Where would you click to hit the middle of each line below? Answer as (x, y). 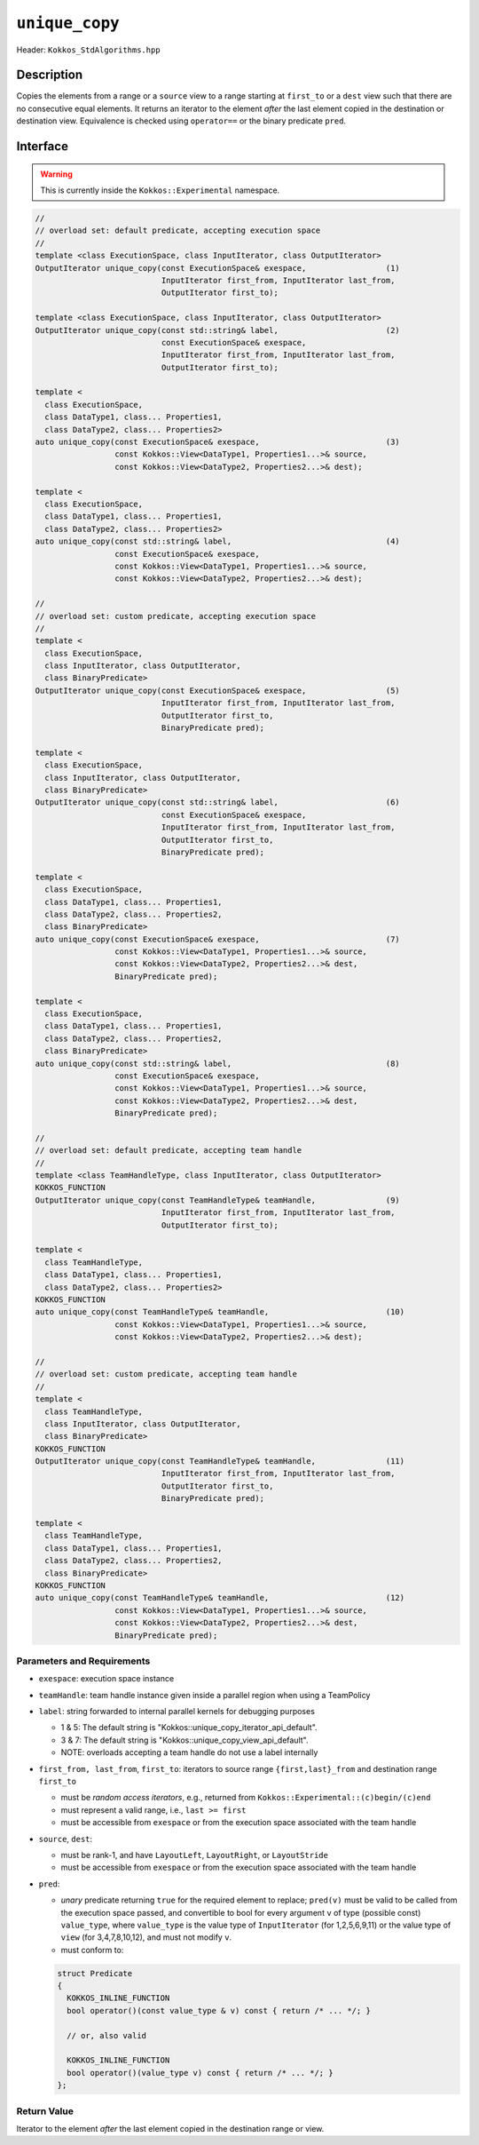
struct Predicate (95, 1973)
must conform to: (92, 1950)
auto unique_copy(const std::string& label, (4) (218, 541)
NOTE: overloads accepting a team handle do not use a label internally (189, 1752)
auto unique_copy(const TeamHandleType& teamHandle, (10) (220, 1312)
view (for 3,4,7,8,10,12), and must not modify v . (146, 1937)
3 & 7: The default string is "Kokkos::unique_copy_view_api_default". (185, 1740)
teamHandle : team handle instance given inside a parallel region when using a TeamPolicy (204, 1695)
